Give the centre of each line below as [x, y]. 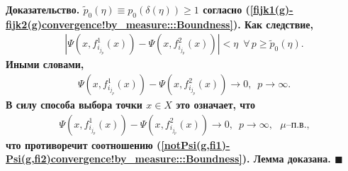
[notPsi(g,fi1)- [196, 144]
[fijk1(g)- [271, 9]
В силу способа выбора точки [74, 105]
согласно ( [226, 9]
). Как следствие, [273, 24]
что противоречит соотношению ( [84, 144]
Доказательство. [43, 9]
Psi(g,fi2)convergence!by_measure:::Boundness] [124, 159]
